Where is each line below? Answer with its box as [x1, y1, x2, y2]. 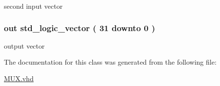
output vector [4, 40, 45, 51]
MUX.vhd [4, 73, 34, 83]
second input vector [4, 1, 63, 11]
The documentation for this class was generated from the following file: [4, 57, 217, 67]
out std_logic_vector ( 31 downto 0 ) [4, 21, 155, 34]
